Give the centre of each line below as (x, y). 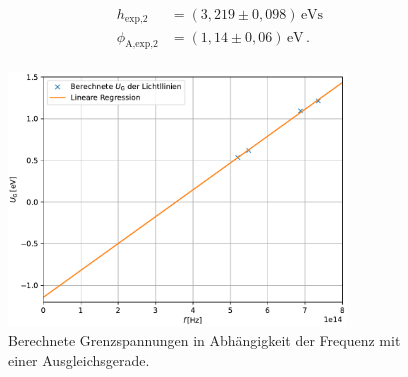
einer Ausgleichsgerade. (79, 359)
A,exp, (139, 44)
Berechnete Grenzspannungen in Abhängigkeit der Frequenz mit (204, 340)
